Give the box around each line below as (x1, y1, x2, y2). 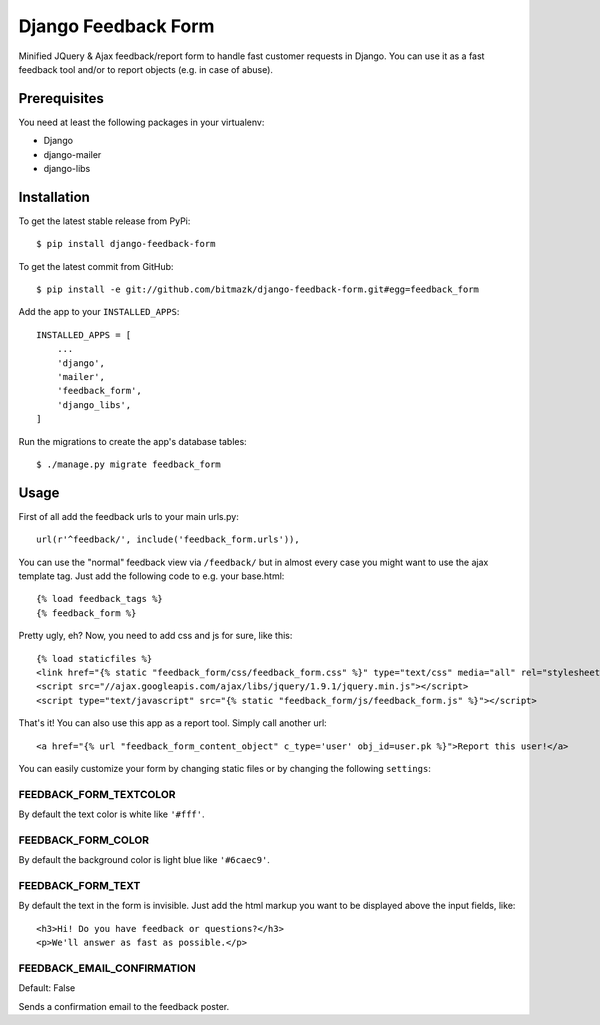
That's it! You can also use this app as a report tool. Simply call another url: (18, 717, 327, 729)
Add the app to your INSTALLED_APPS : (18, 306, 180, 318)
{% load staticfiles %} (36, 653, 153, 664)
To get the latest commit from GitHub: (18, 260, 174, 272)
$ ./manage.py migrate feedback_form (36, 459, 222, 470)
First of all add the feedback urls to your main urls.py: (18, 510, 239, 522)
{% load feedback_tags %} (36, 593, 164, 605)
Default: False (18, 982, 76, 994)
